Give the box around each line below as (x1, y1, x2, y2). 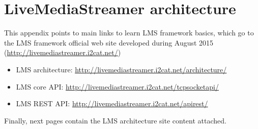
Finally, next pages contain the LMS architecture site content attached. (4, 115, 226, 125)
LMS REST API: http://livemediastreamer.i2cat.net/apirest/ (16, 98, 208, 109)
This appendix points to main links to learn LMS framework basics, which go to (4, 27, 254, 38)
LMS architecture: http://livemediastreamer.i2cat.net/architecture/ (16, 64, 227, 74)
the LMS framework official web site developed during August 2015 (4, 37, 214, 48)
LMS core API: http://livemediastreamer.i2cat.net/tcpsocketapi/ (16, 81, 219, 92)
